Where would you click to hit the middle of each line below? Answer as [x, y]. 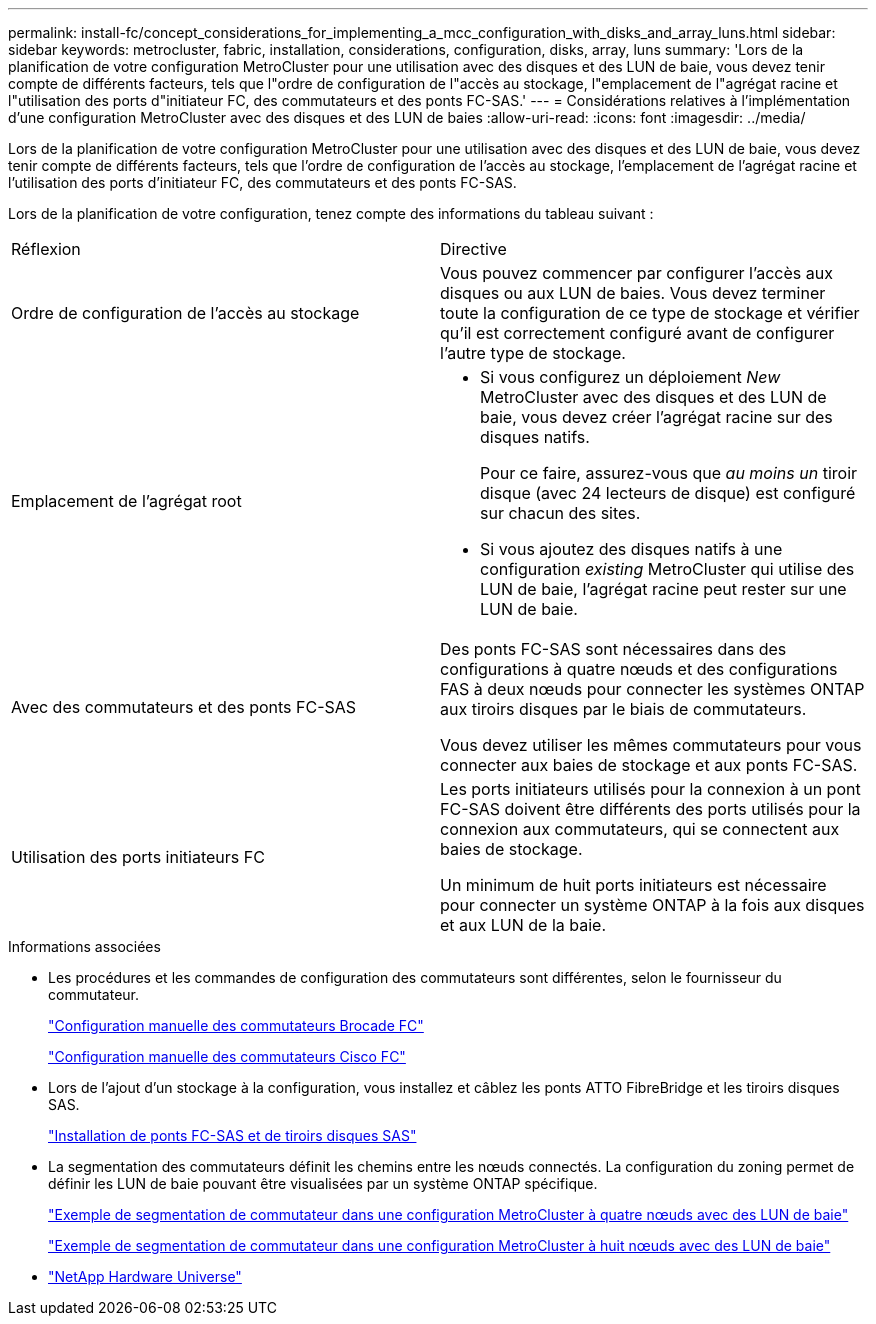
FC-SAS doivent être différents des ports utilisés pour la [650, 809]
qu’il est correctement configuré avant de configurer [637, 333]
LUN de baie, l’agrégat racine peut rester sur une [663, 589]
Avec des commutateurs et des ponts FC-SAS [184, 707]
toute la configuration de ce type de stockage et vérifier [650, 313]
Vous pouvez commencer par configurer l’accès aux [636, 273]
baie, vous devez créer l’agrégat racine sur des [656, 417]
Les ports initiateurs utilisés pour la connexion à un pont [650, 789]
